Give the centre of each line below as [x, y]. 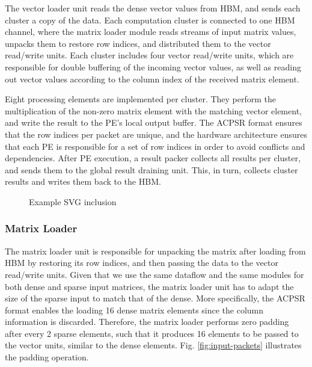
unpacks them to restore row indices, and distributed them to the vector [138, 43]
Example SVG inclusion [73, 201]
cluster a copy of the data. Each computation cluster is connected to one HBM [150, 20]
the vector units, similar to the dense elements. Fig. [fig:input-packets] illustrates [153, 345]
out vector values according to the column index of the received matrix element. [152, 79]
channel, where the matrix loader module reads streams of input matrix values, [151, 32]
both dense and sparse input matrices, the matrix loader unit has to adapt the [149, 286]
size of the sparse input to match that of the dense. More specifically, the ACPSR [155, 298]
